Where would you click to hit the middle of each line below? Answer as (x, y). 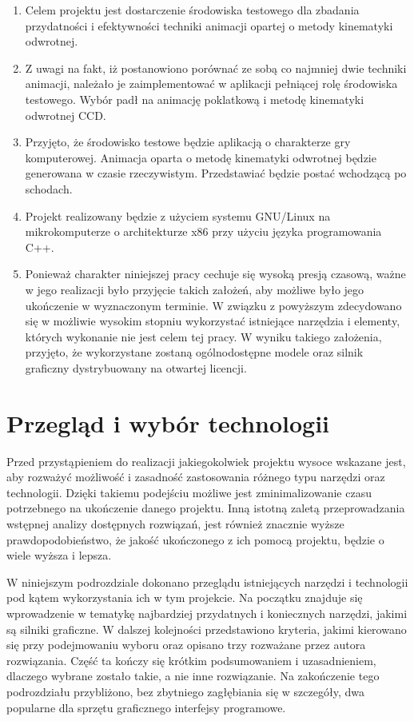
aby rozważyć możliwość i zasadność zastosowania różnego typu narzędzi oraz (196, 477)
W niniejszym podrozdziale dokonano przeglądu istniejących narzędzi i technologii (207, 582)
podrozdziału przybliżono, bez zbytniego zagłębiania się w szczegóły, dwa (185, 691)
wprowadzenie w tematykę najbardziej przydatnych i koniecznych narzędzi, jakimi (207, 613)
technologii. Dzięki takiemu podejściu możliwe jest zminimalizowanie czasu (189, 492)
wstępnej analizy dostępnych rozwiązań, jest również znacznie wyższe (175, 523)
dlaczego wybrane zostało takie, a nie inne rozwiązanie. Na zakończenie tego (193, 676)
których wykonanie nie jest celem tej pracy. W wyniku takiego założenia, (203, 336)
